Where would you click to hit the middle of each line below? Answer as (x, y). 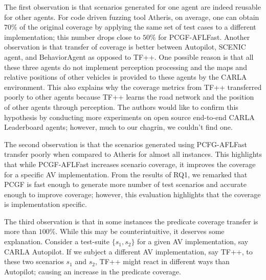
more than (20, 231)
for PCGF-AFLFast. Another (204, 37)
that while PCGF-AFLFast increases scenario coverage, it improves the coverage (130, 164)
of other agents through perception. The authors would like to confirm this (121, 107)
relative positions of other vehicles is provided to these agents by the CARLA (126, 77)
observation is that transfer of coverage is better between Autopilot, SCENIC (125, 47)
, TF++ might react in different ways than (162, 261)
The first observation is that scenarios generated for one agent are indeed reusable (132, 7)
